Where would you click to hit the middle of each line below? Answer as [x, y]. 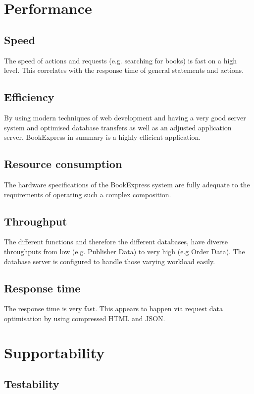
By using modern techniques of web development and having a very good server [125, 117]
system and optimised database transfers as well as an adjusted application [118, 127]
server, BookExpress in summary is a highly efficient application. [102, 137]
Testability [32, 384]
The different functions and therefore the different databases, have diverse [116, 242]
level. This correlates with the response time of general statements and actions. [124, 70]
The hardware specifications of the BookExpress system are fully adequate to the [127, 184]
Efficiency [29, 97]
